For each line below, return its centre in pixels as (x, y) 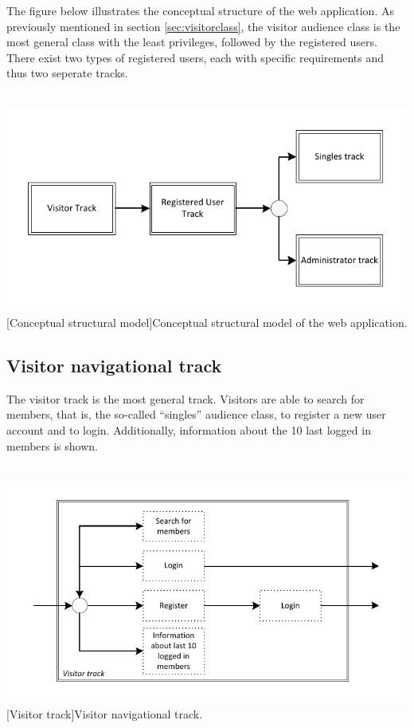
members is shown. (52, 445)
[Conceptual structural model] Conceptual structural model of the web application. (207, 323)
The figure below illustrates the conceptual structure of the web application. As (200, 10)
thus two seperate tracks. (67, 73)
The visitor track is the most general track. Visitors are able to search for (186, 398)
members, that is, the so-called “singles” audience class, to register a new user (196, 414)
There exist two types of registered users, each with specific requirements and (195, 57)
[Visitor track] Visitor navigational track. (105, 713)
